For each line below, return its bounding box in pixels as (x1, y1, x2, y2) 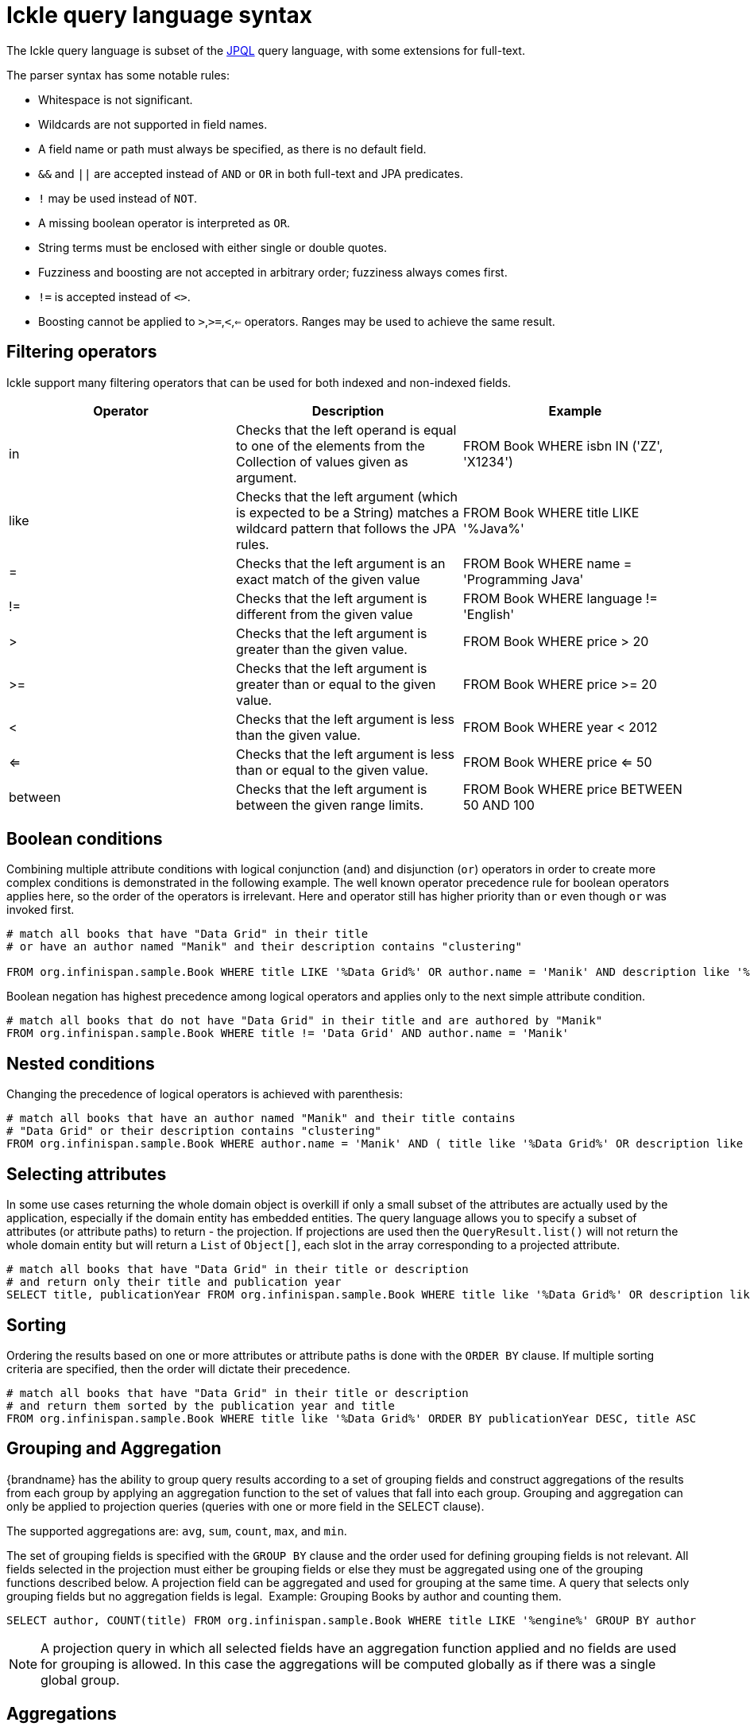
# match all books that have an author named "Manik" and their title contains (6, 1112, 516, 1125)
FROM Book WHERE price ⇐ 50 (462, 753, 652, 770)
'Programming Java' (462, 571, 584, 587)
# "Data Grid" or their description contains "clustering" (6, 1124, 382, 1138)
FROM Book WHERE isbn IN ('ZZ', (462, 437, 663, 454)
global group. (41, 1671, 120, 1688)
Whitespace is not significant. (38, 92, 193, 106)
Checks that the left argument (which (235, 488, 458, 505)
